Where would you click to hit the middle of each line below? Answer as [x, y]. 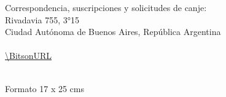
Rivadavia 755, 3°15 [42, 19]
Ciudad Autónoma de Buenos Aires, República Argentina [113, 32]
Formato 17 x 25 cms [45, 88]
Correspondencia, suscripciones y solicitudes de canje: [106, 7]
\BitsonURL [29, 56]
